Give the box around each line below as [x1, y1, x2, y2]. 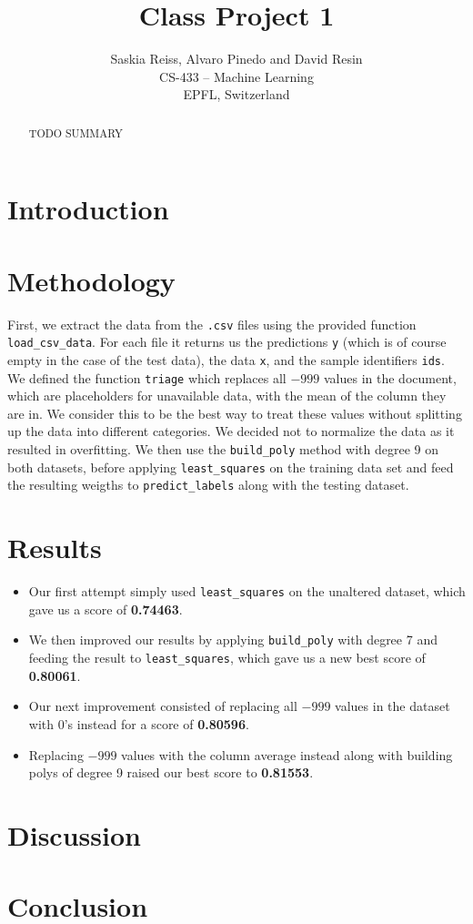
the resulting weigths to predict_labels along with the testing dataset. [7, 475, 409, 494]
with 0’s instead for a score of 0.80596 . [28, 714, 249, 733]
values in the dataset [335, 696, 450, 716]
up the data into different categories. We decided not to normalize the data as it [7, 421, 455, 441]
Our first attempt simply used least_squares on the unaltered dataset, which [28, 582, 466, 601]
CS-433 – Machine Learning [159, 66, 314, 86]
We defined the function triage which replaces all [7, 368, 287, 387]
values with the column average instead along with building [121, 745, 453, 764]
